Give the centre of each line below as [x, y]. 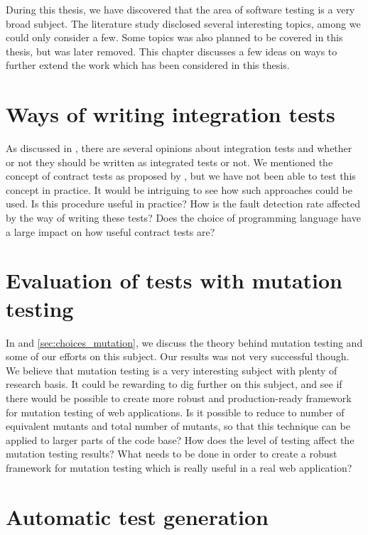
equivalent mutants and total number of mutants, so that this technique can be [178, 426]
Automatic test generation [137, 516]
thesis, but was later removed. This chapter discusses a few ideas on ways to [172, 51]
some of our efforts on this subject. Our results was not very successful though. [178, 356]
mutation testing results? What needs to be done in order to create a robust [172, 454]
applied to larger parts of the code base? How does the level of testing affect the [180, 439]
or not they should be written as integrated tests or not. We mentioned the [169, 162]
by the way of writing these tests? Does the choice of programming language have [183, 218]
